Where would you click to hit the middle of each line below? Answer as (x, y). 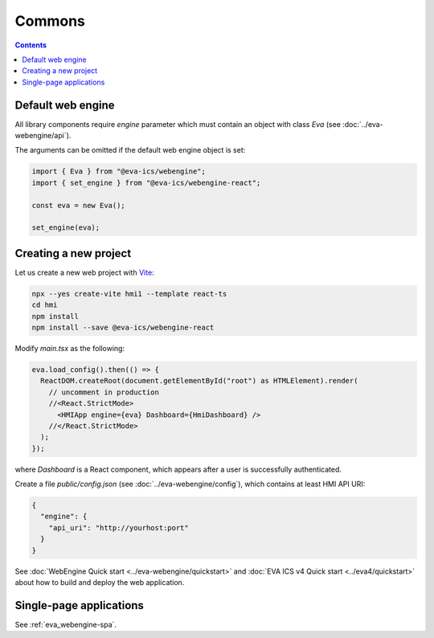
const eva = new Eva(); (79, 205)
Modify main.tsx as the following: (70, 348)
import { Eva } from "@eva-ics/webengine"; (119, 172)
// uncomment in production (104, 392)
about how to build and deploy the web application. (100, 582)
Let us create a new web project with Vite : (84, 272)
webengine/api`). (43, 136)
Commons (50, 21)
